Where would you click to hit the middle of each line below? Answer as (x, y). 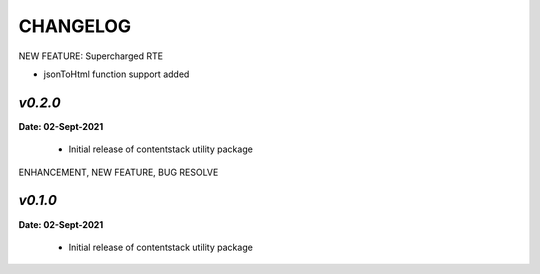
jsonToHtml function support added (116, 74)
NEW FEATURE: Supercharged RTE (91, 56)
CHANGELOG (75, 26)
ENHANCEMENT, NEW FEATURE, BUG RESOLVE (118, 172)
